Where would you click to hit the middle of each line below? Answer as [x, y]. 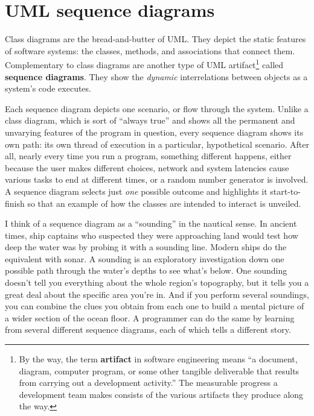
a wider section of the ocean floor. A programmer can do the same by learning [150, 317]
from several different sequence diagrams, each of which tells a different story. [148, 329]
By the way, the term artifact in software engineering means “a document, [158, 359]
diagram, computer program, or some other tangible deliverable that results [159, 370]
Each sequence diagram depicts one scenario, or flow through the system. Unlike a [157, 108]
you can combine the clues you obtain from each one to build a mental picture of [155, 306]
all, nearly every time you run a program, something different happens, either [148, 156]
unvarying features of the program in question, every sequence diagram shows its [154, 132]
